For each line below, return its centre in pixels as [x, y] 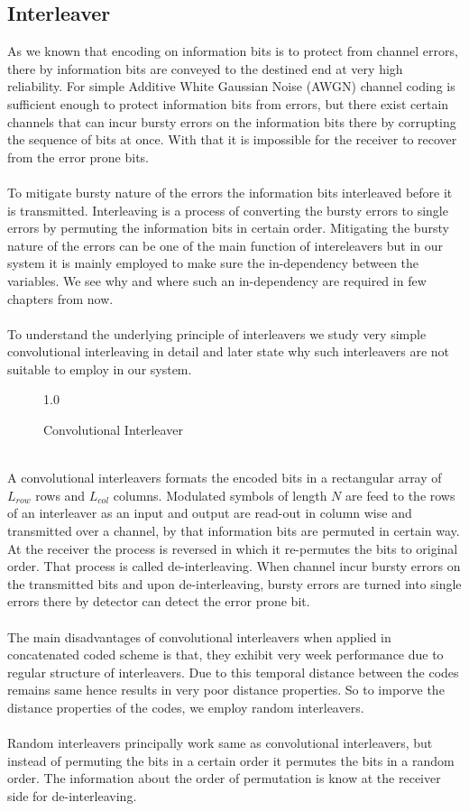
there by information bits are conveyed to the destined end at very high [205, 68]
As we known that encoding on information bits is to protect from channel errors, [233, 51]
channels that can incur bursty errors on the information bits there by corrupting [232, 121]
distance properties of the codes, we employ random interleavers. [186, 707]
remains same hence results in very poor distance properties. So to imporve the [226, 690]
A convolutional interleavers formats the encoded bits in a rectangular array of [225, 478]
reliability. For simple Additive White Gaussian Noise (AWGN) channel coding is [231, 86]
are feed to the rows [400, 495]
